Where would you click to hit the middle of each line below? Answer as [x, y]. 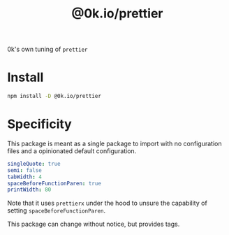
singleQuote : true [34, 164]
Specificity [39, 124]
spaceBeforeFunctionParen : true [54, 183]
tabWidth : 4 [24, 177]
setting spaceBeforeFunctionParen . [57, 211]
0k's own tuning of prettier [47, 49]
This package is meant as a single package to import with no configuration [114, 143]
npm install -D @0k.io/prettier [54, 97]
